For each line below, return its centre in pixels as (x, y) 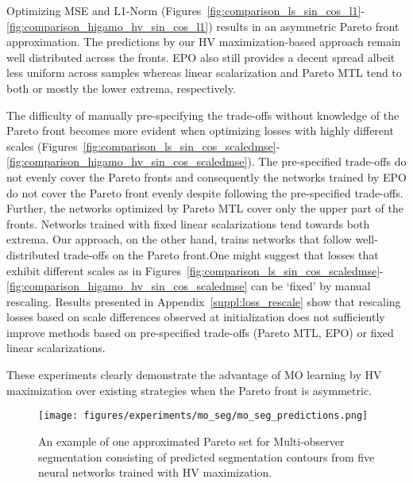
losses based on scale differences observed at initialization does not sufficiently (196, 317)
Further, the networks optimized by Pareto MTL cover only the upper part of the (205, 208)
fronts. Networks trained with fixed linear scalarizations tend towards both (188, 223)
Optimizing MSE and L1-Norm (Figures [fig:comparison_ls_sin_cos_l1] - (186, 10)
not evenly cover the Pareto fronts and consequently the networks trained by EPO (206, 176)
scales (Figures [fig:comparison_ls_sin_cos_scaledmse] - (143, 146)
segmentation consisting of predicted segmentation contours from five (206, 456)
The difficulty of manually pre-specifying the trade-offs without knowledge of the (203, 115)
